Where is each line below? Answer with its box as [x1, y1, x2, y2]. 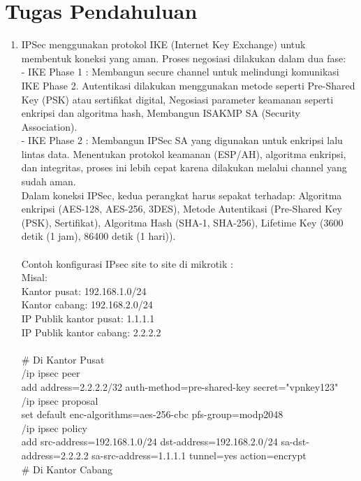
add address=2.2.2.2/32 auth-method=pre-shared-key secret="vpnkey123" [21, 379, 339, 394]
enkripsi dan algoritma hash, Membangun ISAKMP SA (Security [21, 106, 300, 120]
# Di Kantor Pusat [21, 352, 105, 366]
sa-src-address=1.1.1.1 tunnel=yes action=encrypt [91, 447, 307, 462]
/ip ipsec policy [21, 420, 87, 435]
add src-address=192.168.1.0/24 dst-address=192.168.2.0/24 [21, 434, 278, 449]
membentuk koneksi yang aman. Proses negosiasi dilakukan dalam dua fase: [21, 50, 346, 65]
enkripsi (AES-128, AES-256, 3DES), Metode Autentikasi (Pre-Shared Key [21, 201, 342, 216]
